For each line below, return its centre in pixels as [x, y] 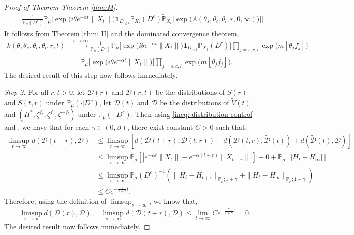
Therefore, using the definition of [55, 201]
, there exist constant [160, 127]
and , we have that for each [47, 127]
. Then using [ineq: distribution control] [193, 114]
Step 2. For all [26, 92]
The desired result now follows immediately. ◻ [77, 227]
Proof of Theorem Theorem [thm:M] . [61, 7]
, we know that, [173, 201]
